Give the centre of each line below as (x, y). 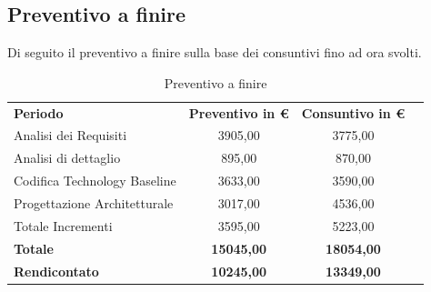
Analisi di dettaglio (67, 158)
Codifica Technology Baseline (95, 181)
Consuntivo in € (353, 112)
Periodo (39, 112)
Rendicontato (56, 271)
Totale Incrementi (63, 225)
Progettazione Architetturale (94, 203)
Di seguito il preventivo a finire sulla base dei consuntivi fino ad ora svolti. (215, 52)
